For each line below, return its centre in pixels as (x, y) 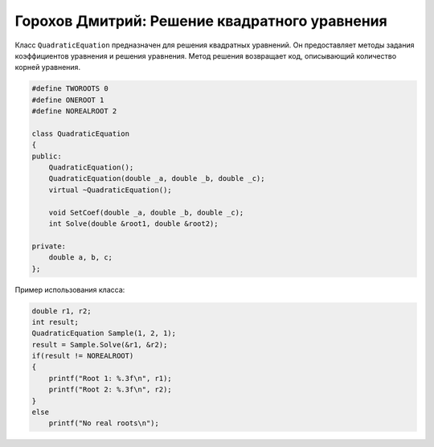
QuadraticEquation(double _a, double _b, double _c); (157, 178)
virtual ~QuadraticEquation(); (110, 190)
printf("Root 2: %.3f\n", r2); (110, 390)
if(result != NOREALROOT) (83, 356)
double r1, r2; (61, 311)
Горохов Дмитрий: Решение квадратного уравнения (201, 21)
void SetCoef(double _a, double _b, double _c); (146, 212)
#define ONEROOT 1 (68, 100)
